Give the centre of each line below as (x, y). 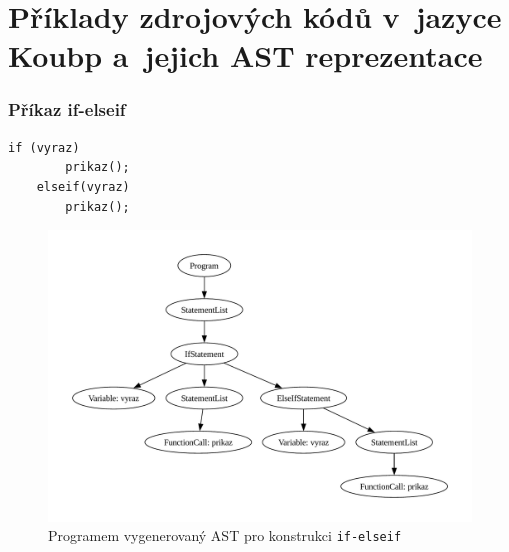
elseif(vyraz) (83, 186)
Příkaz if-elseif (67, 109)
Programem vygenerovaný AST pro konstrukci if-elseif (225, 535)
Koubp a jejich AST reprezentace (245, 55)
